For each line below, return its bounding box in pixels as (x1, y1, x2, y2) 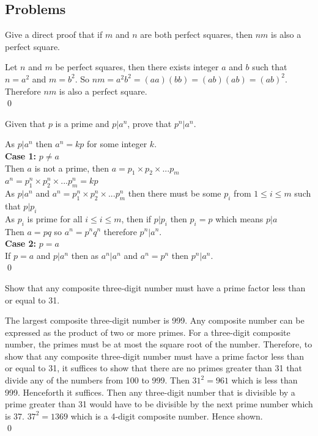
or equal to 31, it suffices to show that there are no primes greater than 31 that (5, 362, 302, 374)
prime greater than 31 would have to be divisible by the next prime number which (5, 398, 313, 410)
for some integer (87, 137, 147, 150)
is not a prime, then (34, 161, 109, 174)
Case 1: (5, 149, 37, 162)
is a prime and (55, 117, 109, 129)
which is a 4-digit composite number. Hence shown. (70, 409, 263, 422)
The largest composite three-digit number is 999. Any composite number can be (5, 314, 305, 327)
